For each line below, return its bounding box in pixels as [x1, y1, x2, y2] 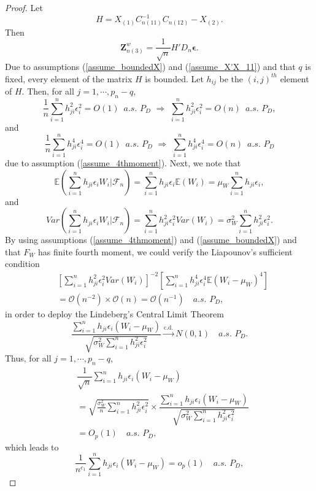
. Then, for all [21, 85, 74, 98]
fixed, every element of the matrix [5, 72, 133, 85]
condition [5, 257, 40, 270]
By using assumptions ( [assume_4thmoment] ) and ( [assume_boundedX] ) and [5, 233, 297, 246]
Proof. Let [5, 1, 43, 14]
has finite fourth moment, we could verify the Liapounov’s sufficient [38, 245, 293, 258]
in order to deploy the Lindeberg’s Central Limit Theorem [5, 307, 224, 320]
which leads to [5, 440, 59, 453]
